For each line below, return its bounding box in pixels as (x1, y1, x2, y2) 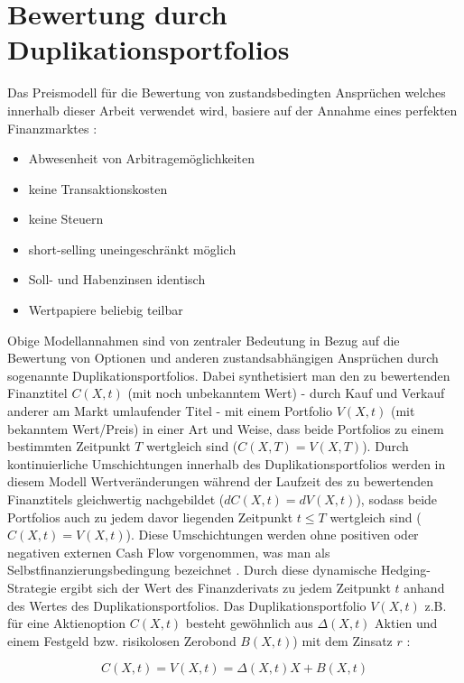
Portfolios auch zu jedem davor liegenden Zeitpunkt (7, 507, 293, 526)
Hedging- (380, 560, 431, 579)
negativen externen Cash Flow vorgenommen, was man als (7, 542, 330, 561)
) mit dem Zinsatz (292, 631, 393, 650)
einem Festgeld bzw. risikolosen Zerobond (7, 631, 237, 650)
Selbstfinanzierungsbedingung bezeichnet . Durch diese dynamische (7, 560, 377, 579)
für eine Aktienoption (7, 614, 126, 632)
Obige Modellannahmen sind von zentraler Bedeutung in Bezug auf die (7, 330, 400, 349)
